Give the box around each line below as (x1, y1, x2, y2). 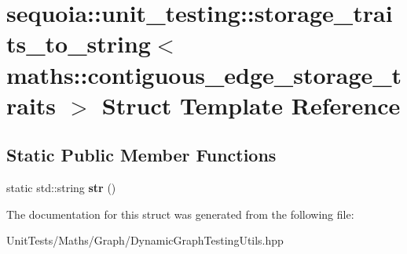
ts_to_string (6, 27, 151, 60)
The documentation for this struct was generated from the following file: (6, 205, 354, 222)
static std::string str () (6, 180, 116, 196)
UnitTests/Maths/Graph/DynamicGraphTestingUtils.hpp (6, 232, 284, 249)
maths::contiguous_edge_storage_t (6, 58, 402, 90)
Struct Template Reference (101, 89, 401, 121)
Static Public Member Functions (6, 143, 277, 167)
